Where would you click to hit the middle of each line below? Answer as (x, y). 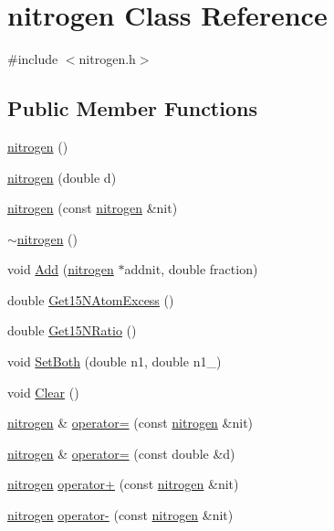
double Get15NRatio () (72, 330)
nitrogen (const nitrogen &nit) (93, 208)
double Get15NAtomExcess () (91, 299)
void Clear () (43, 392)
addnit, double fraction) (191, 269)
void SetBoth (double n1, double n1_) (115, 361)
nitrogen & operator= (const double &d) (121, 453)
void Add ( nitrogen (61, 269)
